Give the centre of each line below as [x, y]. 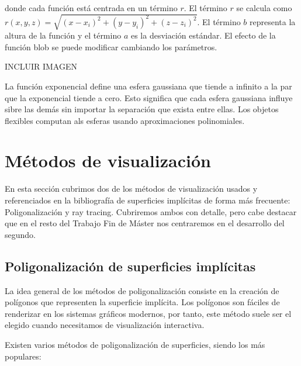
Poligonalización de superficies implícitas [130, 266]
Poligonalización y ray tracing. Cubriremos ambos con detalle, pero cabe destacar [151, 211]
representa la [273, 21]
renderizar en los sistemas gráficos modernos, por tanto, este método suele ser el [148, 313]
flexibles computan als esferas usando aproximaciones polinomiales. [125, 120]
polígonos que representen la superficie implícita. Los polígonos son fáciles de [142, 302]
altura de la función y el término [63, 35]
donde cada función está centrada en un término [91, 8]
